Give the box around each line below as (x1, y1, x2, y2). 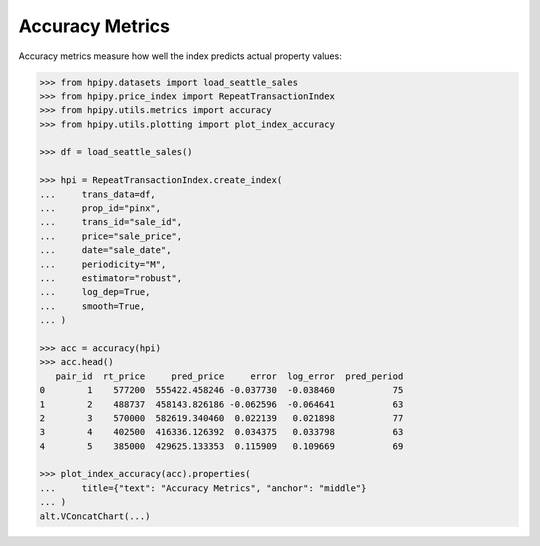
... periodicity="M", (39, 258, 167, 270)
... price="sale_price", (39, 230, 183, 242)
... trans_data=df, (39, 188, 157, 200)
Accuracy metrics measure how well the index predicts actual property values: (18, 50, 342, 62)
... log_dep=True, (39, 286, 151, 298)
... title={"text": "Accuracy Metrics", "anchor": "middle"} (39, 482, 367, 494)
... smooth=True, (39, 300, 146, 312)
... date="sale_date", (39, 245, 172, 256)
